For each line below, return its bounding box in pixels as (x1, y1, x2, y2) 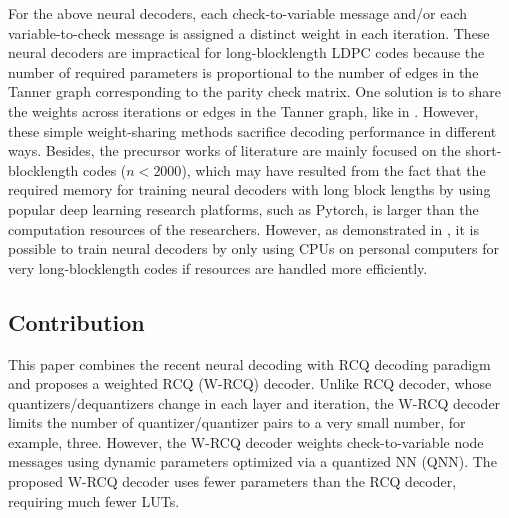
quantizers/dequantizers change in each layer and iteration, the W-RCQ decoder (8, 392, 501, 413)
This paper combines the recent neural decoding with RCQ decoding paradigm (8, 353, 491, 374)
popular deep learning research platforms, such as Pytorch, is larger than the (8, 198, 479, 219)
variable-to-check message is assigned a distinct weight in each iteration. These (8, 22, 490, 43)
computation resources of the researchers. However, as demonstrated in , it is (8, 218, 479, 239)
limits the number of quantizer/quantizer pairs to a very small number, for (8, 412, 466, 433)
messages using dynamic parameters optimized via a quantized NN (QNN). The (8, 451, 497, 472)
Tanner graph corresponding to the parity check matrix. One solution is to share (8, 81, 501, 102)
